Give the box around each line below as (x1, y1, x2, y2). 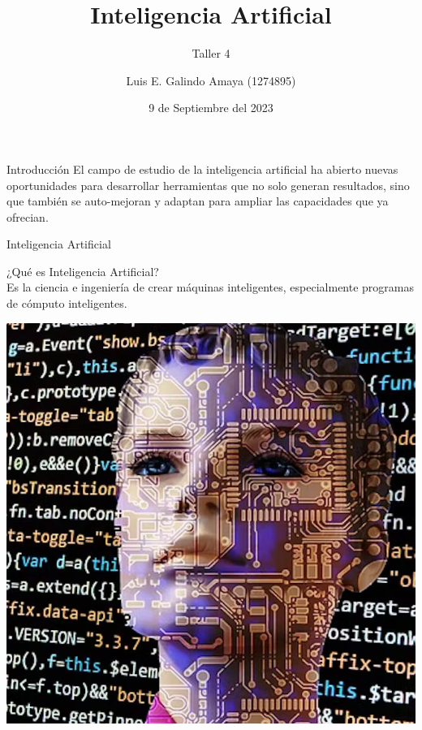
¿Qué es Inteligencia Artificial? (6, 262, 159, 279)
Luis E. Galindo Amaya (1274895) (126, 71, 296, 89)
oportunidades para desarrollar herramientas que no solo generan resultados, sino (6, 176, 410, 193)
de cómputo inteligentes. (6, 295, 127, 312)
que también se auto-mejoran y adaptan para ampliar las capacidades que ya (6, 192, 389, 209)
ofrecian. (6, 208, 49, 225)
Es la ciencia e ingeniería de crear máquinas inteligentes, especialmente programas (6, 279, 414, 296)
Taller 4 (192, 45, 230, 62)
